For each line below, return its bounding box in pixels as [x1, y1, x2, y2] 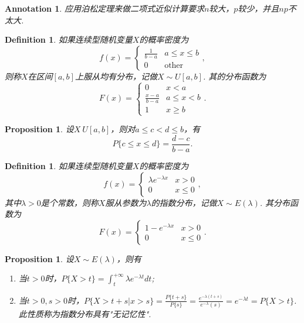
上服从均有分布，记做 [75, 70, 157, 82]
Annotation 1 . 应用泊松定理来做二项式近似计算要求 [5, 2, 204, 14]
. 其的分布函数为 [202, 70, 266, 82]
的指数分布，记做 [151, 196, 217, 208]
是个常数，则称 [40, 196, 99, 208]
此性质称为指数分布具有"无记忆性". [18, 308, 151, 320]
